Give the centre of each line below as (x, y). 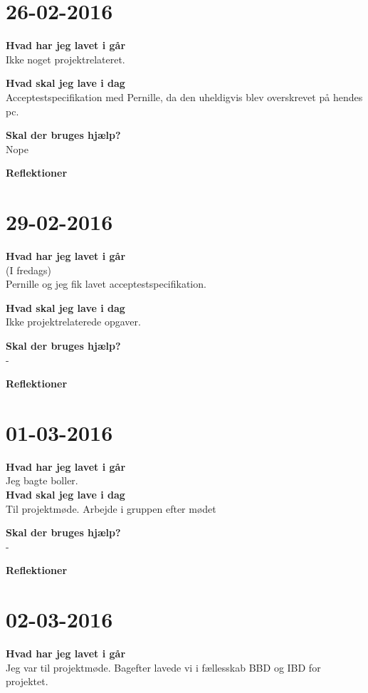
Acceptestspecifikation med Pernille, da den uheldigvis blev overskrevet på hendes (184, 97)
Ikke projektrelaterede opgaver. (73, 322)
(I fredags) (28, 270)
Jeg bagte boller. (42, 480)
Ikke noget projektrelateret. (65, 59)
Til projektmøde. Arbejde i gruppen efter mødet (111, 508)
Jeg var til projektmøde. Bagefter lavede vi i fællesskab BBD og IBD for (163, 667)
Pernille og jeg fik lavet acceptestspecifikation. (106, 284)
